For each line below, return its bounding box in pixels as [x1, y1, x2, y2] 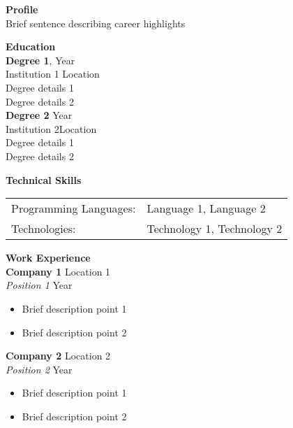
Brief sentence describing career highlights [6, 15, 186, 30]
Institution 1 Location [6, 66, 100, 81]
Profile [6, 2, 38, 16]
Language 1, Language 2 [146, 200, 266, 217]
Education [6, 39, 56, 54]
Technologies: [11, 220, 76, 237]
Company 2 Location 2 [6, 348, 111, 363]
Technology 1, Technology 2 [146, 220, 283, 237]
